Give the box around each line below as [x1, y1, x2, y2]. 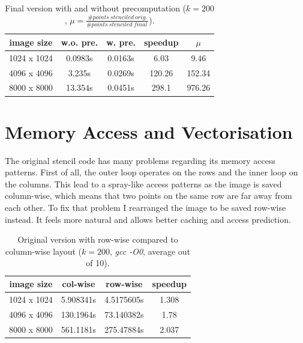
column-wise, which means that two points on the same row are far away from [5, 189, 292, 202]
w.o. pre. [61, 35, 98, 48]
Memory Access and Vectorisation [5, 119, 293, 144]
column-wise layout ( [5, 244, 82, 257]
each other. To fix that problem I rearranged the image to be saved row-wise [5, 201, 286, 214]
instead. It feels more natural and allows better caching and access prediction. [5, 213, 291, 225]
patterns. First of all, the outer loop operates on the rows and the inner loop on [5, 166, 298, 178]
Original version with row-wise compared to [17, 233, 178, 246]
